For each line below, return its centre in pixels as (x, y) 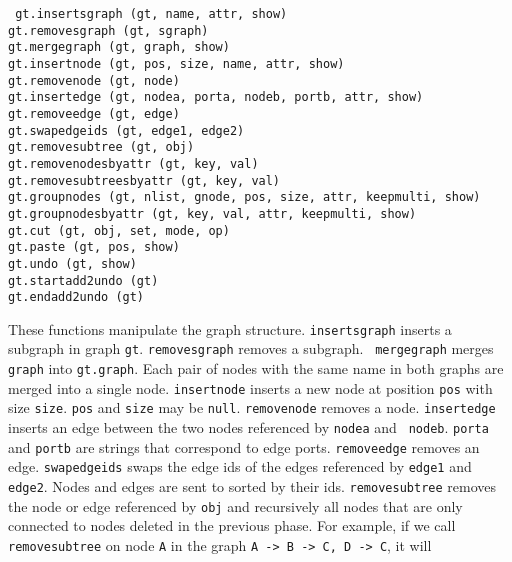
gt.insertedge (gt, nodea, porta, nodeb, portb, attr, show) (216, 97)
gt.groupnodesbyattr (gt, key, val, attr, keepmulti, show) (212, 213)
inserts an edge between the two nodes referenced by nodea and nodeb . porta (248, 427)
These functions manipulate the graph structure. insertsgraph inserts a (230, 328)
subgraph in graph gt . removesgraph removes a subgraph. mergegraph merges (251, 348)
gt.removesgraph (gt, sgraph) (108, 30)
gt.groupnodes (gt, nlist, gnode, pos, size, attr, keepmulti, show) (244, 197)
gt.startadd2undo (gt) (83, 280)
